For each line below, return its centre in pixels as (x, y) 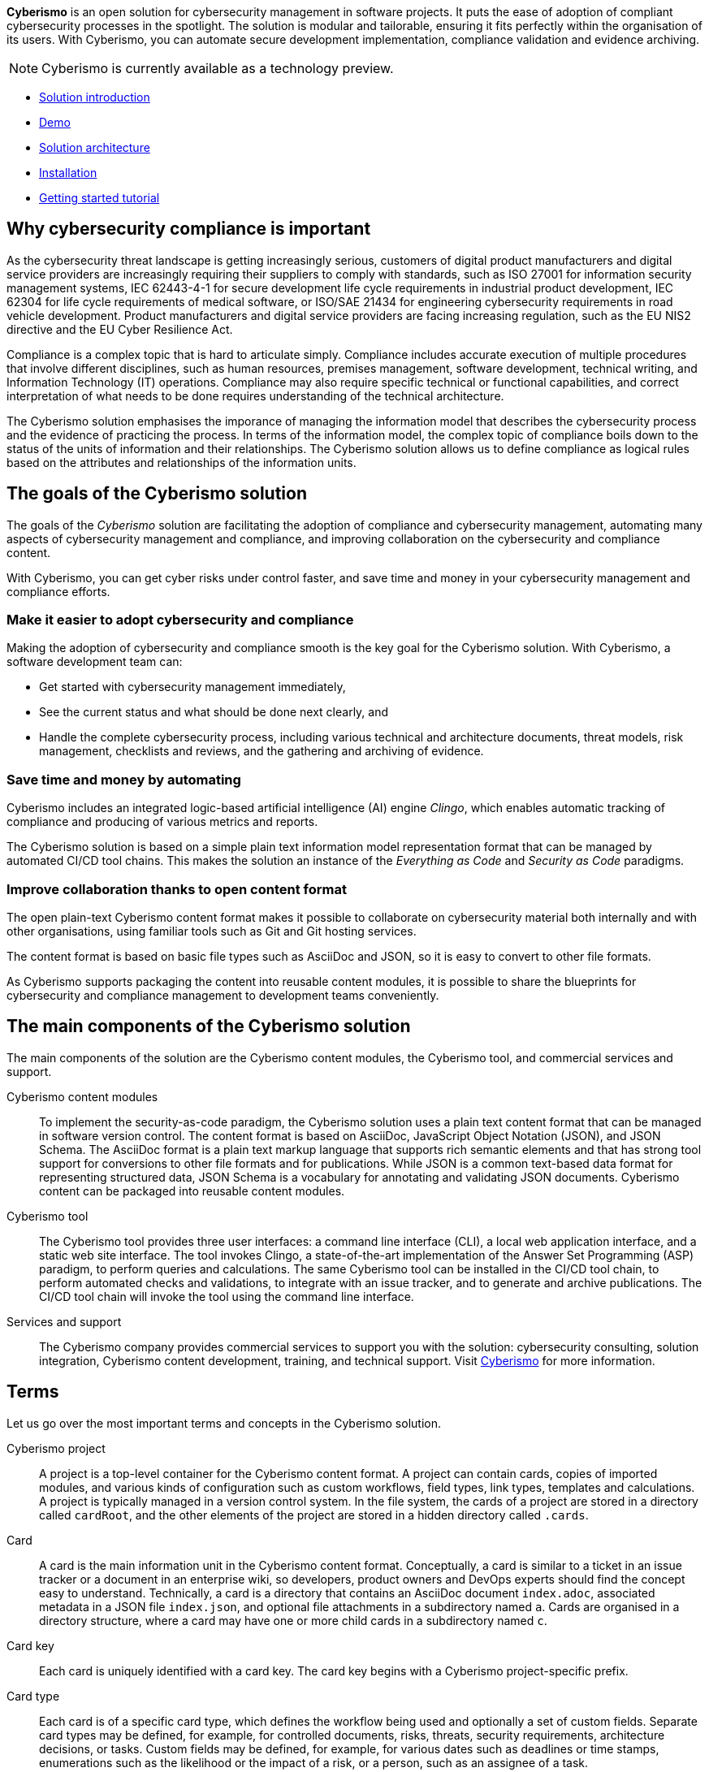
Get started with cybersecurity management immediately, (192, 687)
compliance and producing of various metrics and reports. (162, 822)
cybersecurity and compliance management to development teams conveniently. (223, 995)
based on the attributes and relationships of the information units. (182, 462)
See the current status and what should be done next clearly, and (214, 712)
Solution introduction (95, 97)
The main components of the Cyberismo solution (209, 1026)
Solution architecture (95, 147)
